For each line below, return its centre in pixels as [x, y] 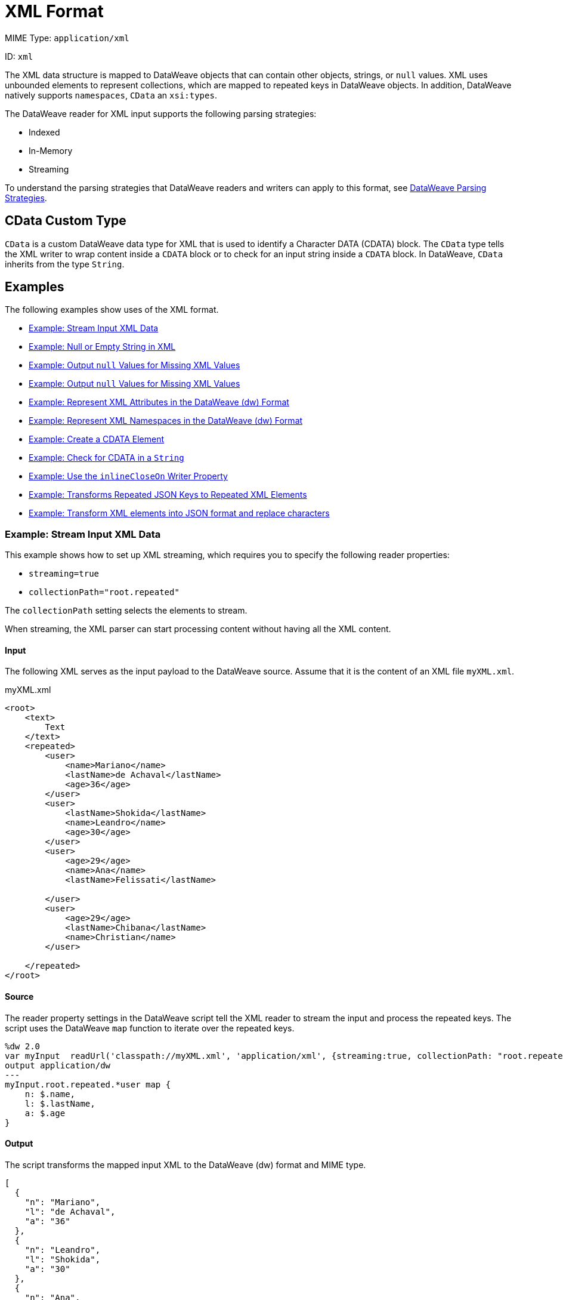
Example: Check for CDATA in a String [106, 458]
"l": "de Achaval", [70, 1211]
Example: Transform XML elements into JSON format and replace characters [179, 513]
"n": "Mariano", [63, 1202]
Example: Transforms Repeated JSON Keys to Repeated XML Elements [168, 495]
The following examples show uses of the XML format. [112, 310]
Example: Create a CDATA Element [97, 439]
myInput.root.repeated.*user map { [88, 1084]
